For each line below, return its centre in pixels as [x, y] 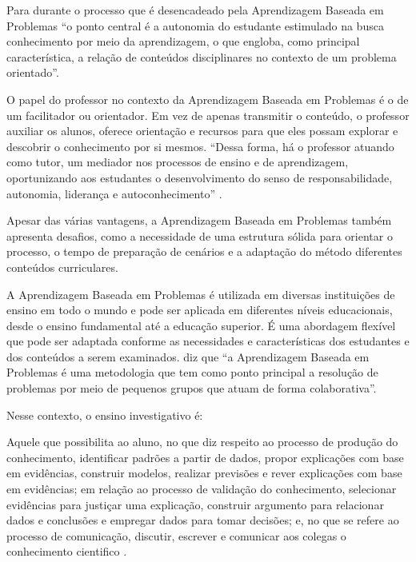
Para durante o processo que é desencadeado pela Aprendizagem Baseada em [195, 10]
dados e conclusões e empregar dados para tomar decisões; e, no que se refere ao [203, 520]
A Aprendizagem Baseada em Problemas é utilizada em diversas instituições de [201, 294]
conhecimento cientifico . [67, 551]
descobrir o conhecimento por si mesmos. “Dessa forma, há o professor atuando [200, 146]
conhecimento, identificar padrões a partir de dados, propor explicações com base [205, 457]
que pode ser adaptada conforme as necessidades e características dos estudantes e [208, 341]
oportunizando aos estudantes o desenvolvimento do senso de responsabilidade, [200, 177]
